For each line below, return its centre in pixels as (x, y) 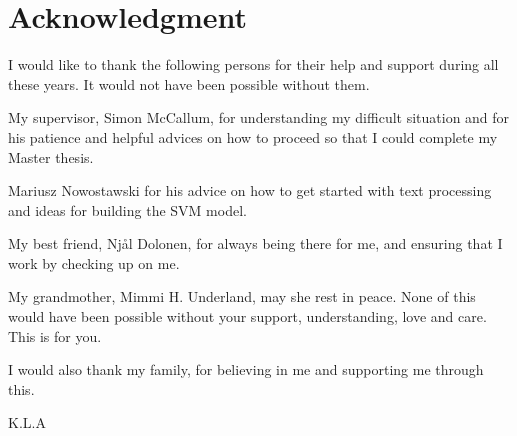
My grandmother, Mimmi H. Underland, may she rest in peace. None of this (242, 296)
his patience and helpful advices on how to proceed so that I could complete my (253, 136)
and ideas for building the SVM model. (127, 209)
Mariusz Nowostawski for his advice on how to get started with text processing (250, 190)
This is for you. (55, 335)
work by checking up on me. (94, 262)
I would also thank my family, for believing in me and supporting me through (246, 369)
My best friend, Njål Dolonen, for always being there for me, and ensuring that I (255, 243)
